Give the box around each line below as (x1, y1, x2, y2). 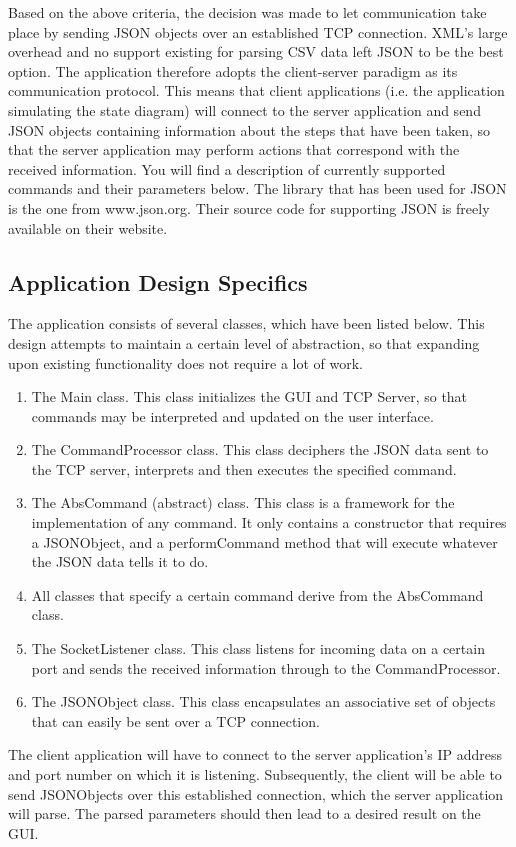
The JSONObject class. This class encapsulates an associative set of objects (31, 691, 496, 712)
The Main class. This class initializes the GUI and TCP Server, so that (31, 386, 468, 407)
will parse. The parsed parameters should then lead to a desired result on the (8, 803, 481, 824)
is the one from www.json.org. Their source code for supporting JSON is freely (8, 197, 490, 218)
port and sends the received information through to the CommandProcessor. (31, 657, 501, 678)
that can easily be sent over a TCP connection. (31, 710, 320, 731)
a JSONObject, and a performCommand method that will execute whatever (31, 531, 498, 552)
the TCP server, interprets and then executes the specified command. (31, 458, 457, 479)
